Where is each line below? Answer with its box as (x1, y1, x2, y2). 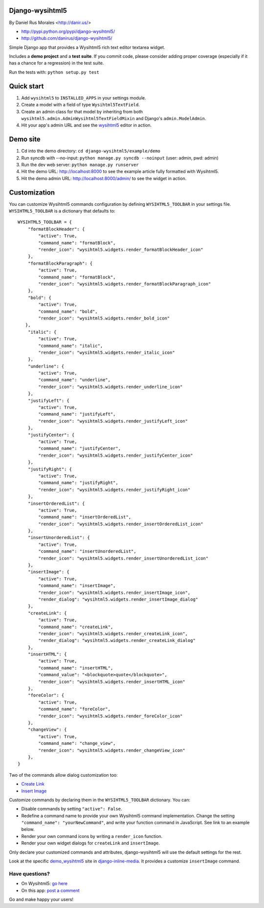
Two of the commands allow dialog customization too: (9, 772, 118, 778)
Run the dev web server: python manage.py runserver (21, 162, 139, 168)
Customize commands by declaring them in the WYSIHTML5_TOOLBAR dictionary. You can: (9, 797, 191, 803)
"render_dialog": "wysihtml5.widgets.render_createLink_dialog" (38, 638, 196, 643)
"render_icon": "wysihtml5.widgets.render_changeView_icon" (38, 747, 185, 753)
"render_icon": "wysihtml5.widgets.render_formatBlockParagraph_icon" (38, 281, 211, 287)
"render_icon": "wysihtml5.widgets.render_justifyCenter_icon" (38, 452, 193, 458)
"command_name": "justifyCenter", (38, 446, 121, 451)
